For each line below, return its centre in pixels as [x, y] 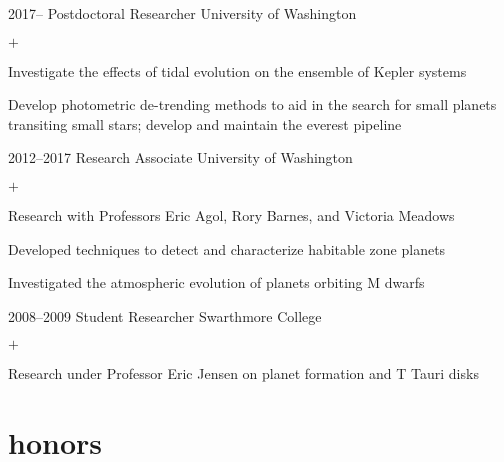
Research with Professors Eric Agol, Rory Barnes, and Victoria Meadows [231, 214]
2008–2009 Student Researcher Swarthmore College [165, 315]
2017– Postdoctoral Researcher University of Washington [182, 13]
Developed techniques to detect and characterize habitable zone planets [227, 248]
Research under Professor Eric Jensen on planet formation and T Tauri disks [243, 373]
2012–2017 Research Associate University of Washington [180, 157]
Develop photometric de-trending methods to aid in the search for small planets [252, 104]
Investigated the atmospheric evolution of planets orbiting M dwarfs [216, 282]
